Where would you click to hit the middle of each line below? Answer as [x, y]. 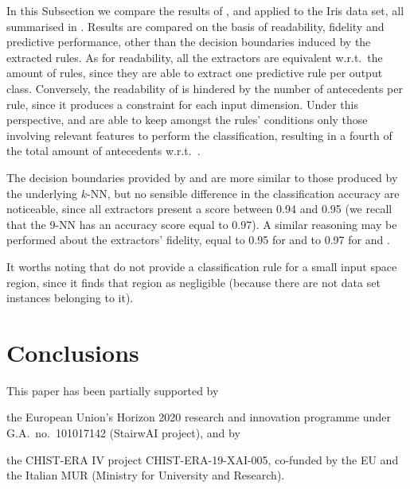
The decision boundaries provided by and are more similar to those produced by [202, 177]
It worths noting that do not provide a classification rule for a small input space [202, 266]
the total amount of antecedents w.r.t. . [103, 151]
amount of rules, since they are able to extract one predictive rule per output [195, 73]
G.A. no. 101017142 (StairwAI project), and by [123, 433]
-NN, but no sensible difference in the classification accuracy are [243, 193]
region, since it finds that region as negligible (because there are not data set [193, 282]
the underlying [42, 193]
